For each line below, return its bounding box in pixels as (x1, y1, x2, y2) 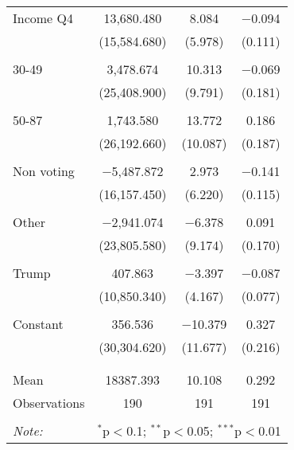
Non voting (13, 162, 75, 180)
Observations (13, 393, 85, 412)
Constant (13, 315, 64, 333)
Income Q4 (13, 9, 73, 27)
